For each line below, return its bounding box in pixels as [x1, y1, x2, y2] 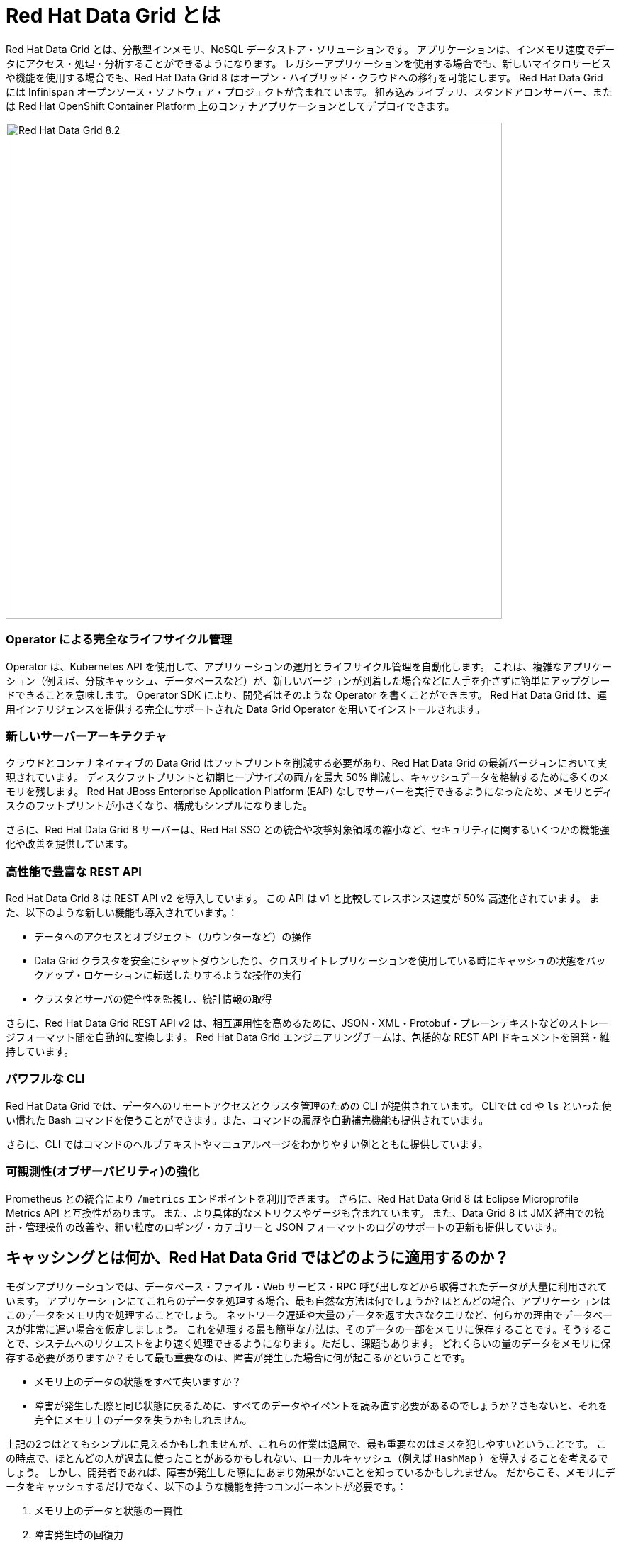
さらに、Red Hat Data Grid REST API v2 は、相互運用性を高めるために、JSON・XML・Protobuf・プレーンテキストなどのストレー [6, 1017, 609, 1029]
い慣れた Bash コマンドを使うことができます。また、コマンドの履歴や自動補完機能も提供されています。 [6, 1113, 489, 1126]
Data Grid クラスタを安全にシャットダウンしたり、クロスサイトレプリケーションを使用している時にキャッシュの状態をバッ [34, 955, 606, 967]
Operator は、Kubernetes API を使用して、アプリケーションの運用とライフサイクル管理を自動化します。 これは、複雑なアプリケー [6, 660, 612, 672]
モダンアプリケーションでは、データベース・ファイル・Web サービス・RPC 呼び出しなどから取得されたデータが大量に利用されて [6, 1281, 608, 1293]
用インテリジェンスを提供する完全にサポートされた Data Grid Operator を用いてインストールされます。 [6, 702, 486, 715]
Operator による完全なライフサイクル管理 [6, 632, 233, 647]
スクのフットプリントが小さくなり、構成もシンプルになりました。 [6, 799, 313, 812]
